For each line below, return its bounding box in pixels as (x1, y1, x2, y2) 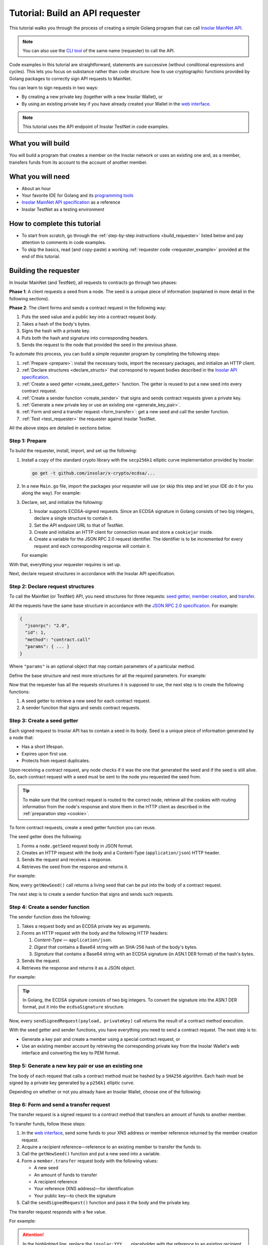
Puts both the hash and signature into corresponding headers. (21, 335, 149, 341)
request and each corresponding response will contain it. (34, 543, 151, 549)
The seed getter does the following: (9, 834, 82, 840)
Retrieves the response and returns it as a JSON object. (21, 965, 135, 971)
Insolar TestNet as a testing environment (21, 206, 104, 212)
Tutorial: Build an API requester (9, 7, 141, 18)
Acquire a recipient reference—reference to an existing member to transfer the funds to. (21, 1144, 202, 1150)
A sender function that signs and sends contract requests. (21, 705, 141, 711)
